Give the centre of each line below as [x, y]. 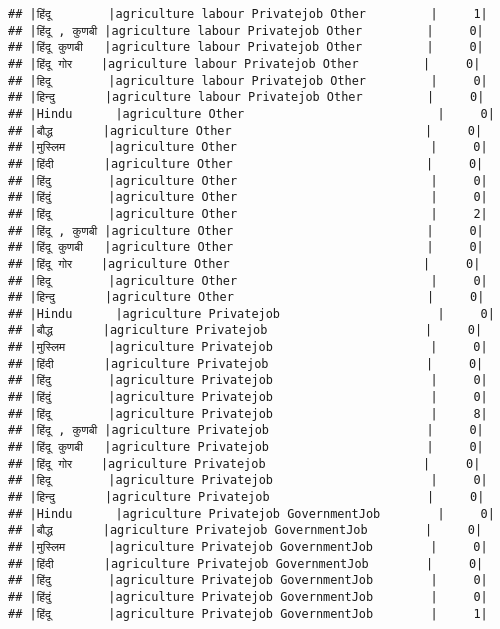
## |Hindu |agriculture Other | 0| [251, 113]
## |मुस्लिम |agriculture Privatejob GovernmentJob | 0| [248, 547]
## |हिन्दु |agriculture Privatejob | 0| [246, 497]
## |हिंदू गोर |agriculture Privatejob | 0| [244, 463]
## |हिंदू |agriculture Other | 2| [248, 213]
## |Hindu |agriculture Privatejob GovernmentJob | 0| [251, 513]
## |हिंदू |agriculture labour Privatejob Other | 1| [248, 14]
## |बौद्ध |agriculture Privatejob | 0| [245, 330]
